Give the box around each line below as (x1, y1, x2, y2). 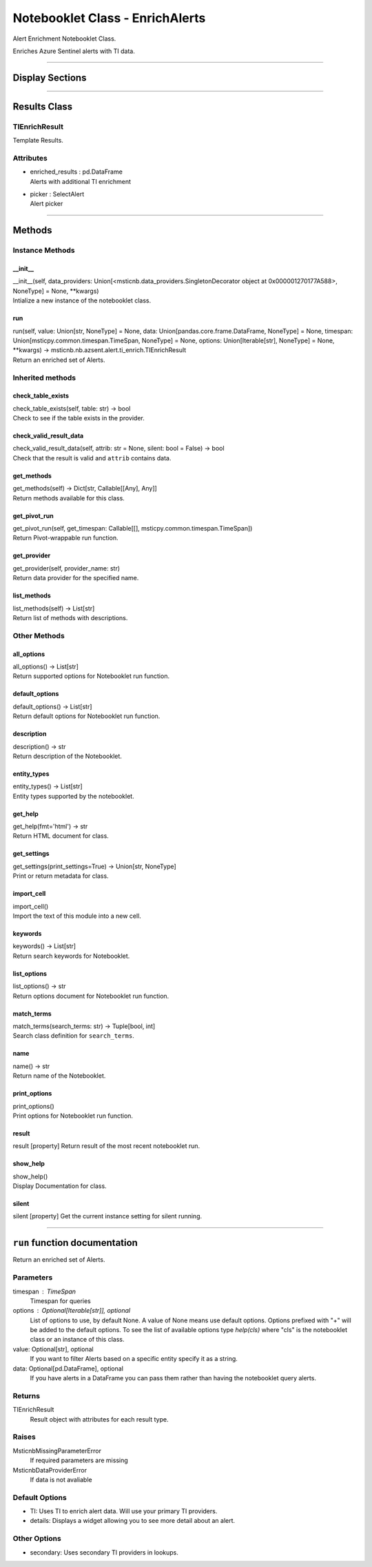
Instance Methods (12, 245, 75, 255)
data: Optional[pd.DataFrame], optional (12, 1364, 124, 1373)
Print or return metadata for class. (12, 872, 110, 880)
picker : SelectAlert (30, 190, 85, 198)
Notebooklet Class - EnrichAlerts (12, 10, 206, 25)
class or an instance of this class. (30, 1335, 125, 1344)
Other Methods (12, 631, 65, 640)
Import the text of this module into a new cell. (12, 912, 141, 920)
